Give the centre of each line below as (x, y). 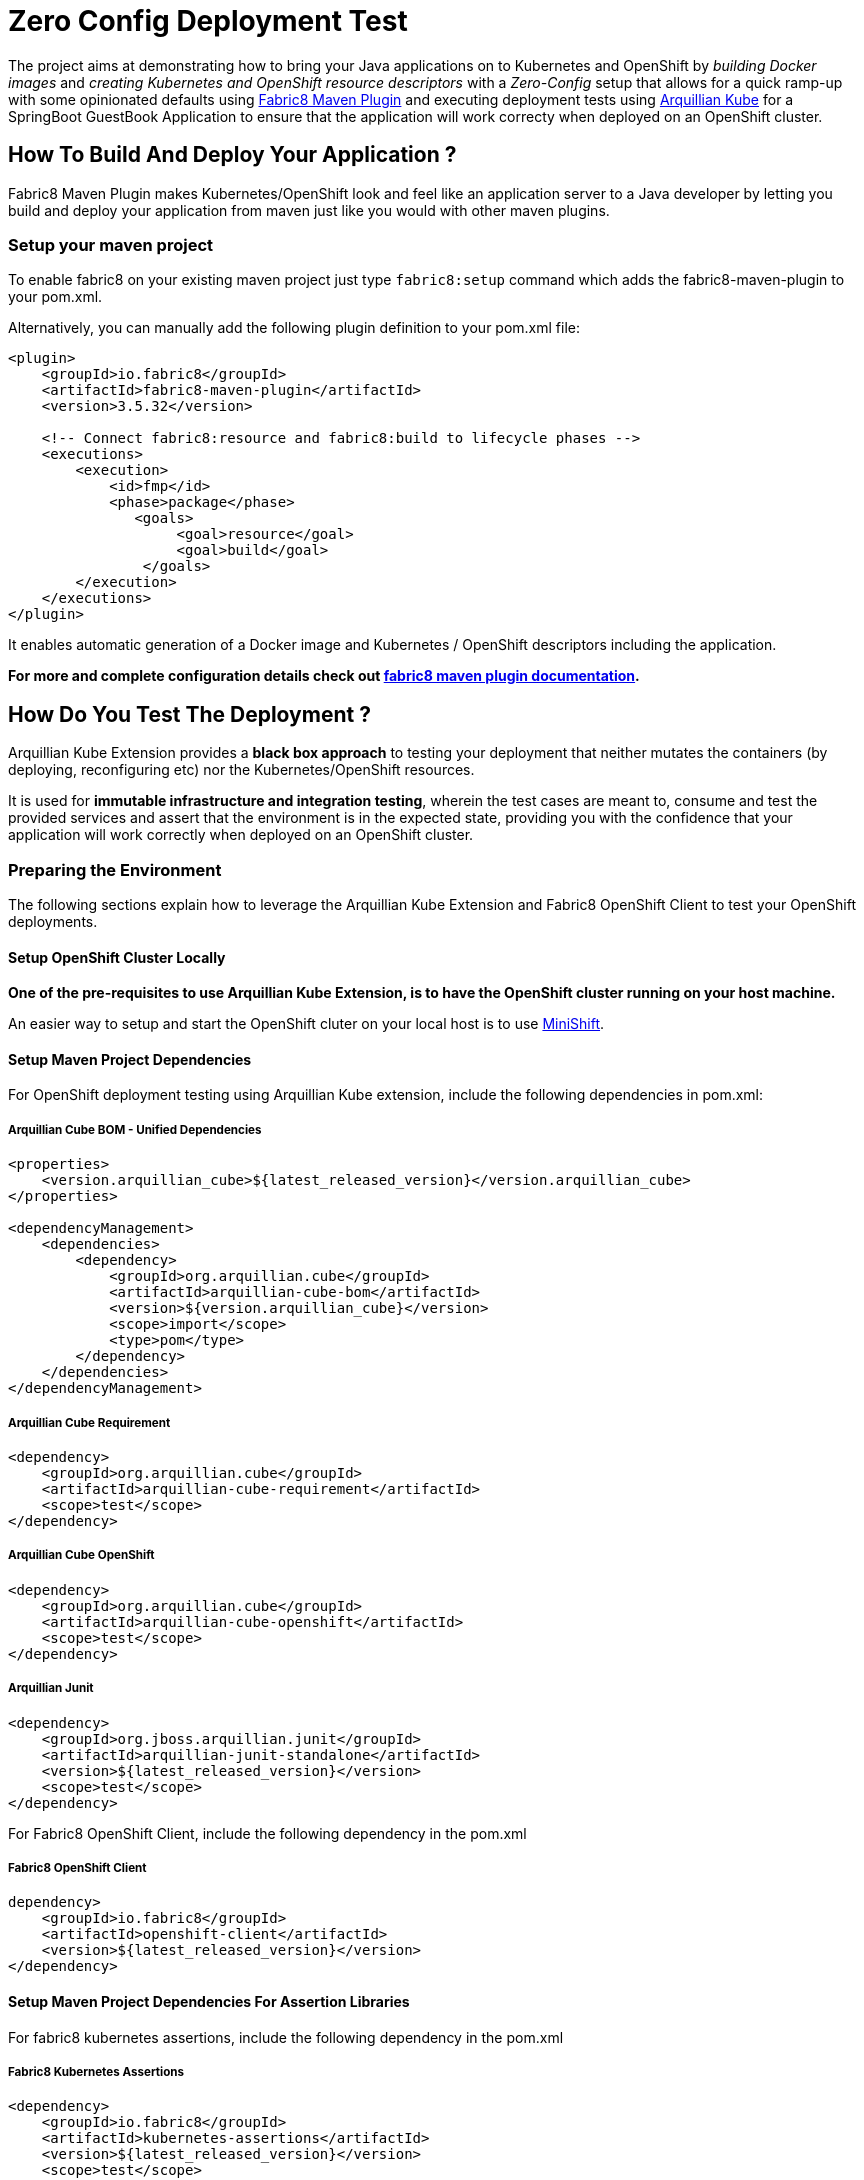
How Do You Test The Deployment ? (189, 714)
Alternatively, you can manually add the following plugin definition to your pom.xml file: (294, 328)
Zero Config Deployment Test (208, 21)
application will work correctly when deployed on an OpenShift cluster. (241, 835)
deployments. (53, 921)
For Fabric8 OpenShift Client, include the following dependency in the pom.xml (267, 1833)
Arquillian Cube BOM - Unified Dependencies (135, 1129)
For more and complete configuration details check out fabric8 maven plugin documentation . (324, 676)
